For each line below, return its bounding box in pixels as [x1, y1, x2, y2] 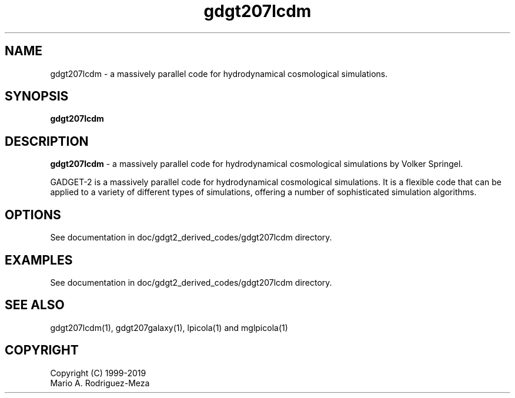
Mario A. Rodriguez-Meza [50, 377, 150, 388]
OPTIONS [5, 207, 61, 222]
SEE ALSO [5, 297, 65, 313]
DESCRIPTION [5, 133, 89, 149]
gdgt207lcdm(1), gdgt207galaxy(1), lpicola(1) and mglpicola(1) [50, 322, 288, 333]
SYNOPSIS [5, 89, 69, 104]
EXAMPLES [5, 252, 73, 267]
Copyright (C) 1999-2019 [50, 367, 146, 378]
